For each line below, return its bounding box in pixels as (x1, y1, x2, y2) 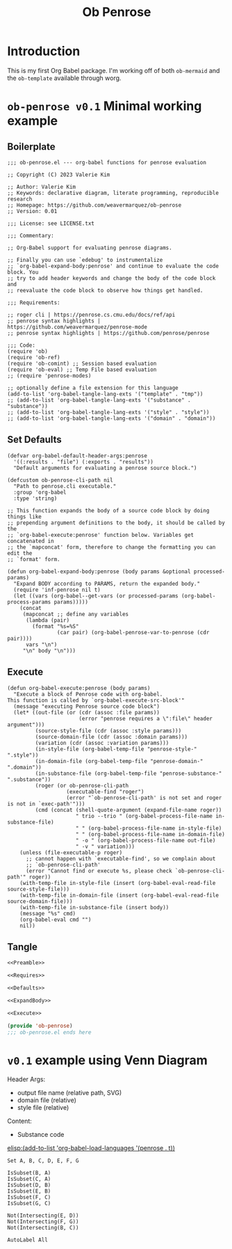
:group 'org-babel (13, 489, 67, 496)
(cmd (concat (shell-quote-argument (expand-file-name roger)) (35, 806, 222, 813)
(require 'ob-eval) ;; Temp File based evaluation (7, 366, 157, 373)
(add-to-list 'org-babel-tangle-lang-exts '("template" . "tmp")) (7, 391, 204, 398)
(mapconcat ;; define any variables (22, 611, 129, 618)
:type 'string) (13, 495, 58, 502)
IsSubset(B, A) (7, 1170, 51, 1177)
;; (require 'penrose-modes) (7, 372, 92, 379)
